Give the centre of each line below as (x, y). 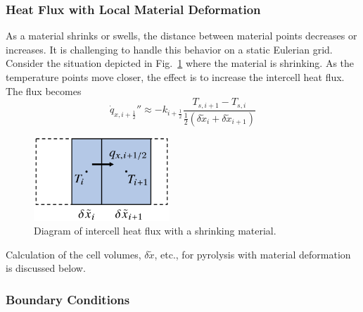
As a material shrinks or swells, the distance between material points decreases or (181, 36)
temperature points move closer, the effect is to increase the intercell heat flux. (175, 77)
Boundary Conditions (68, 299)
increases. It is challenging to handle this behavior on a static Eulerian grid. (169, 49)
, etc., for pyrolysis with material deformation (253, 254)
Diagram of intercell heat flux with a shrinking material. (155, 231)
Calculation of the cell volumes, (74, 254)
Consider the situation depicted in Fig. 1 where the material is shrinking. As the (180, 63)
